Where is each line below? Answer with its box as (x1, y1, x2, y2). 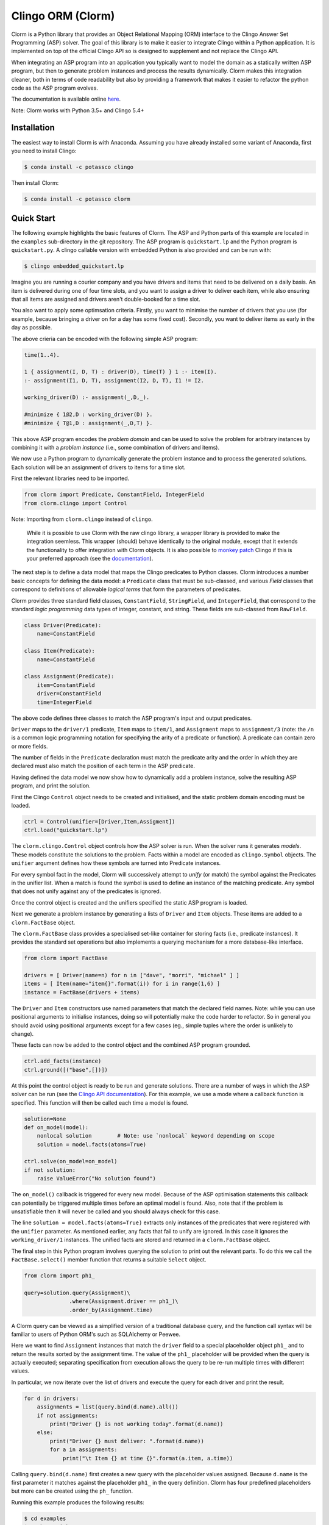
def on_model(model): (24, 1124, 89, 1131)
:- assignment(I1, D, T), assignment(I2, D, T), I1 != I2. (24, 377, 204, 384)
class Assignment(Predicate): (24, 673, 115, 680)
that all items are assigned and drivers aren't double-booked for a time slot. (11, 295, 200, 303)
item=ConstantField (37, 681, 96, 689)
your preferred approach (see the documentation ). (26, 555, 154, 562)
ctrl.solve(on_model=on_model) (24, 1158, 118, 1165)
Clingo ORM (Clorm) (11, 9, 115, 23)
